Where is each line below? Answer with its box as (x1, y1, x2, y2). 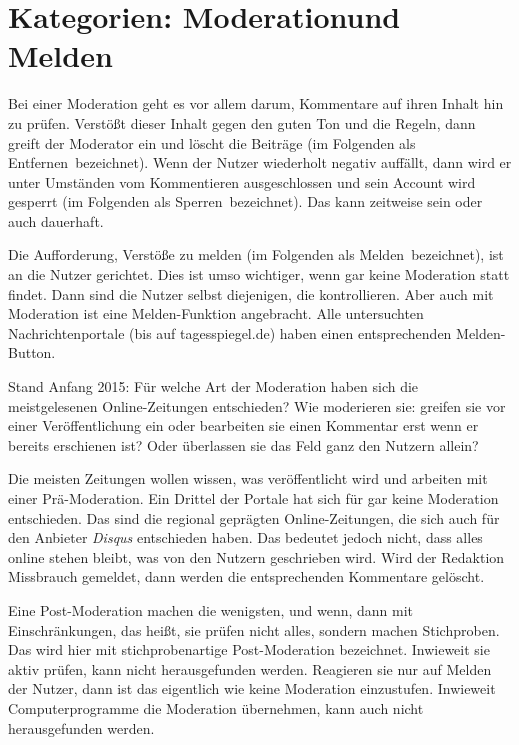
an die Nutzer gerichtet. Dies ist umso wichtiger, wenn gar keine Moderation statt (8, 264, 510, 285)
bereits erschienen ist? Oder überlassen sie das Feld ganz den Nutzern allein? (8, 434, 479, 455)
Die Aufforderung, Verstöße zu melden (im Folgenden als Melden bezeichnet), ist (8, 244, 504, 265)
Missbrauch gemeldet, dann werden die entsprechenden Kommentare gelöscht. (8, 566, 485, 587)
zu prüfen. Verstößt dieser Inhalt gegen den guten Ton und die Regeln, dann (8, 112, 476, 133)
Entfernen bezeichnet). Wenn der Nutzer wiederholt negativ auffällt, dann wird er (8, 152, 512, 173)
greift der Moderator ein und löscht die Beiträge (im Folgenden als (8, 132, 416, 153)
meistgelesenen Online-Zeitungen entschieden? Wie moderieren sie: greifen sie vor (8, 395, 506, 416)
